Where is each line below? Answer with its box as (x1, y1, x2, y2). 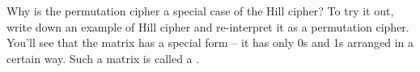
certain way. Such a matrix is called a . (6, 49, 200, 66)
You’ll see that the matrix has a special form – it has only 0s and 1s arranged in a (6, 34, 414, 51)
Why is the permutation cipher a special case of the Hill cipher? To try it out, (6, 2, 394, 19)
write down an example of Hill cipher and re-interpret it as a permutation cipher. (6, 18, 409, 35)
